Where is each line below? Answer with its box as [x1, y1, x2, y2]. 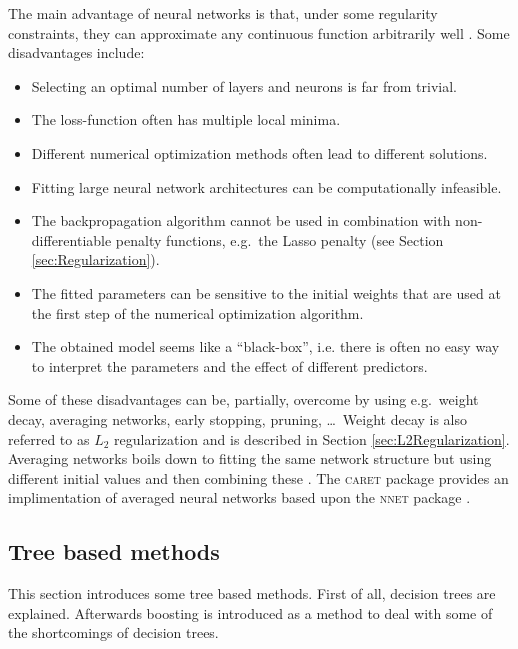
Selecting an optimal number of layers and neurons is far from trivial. [31, 75, 457, 96]
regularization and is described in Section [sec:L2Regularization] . [114, 428, 510, 449]
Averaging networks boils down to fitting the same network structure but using [8, 448, 492, 469]
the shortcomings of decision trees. [8, 622, 219, 643]
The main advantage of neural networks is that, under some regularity [8, 3, 438, 23]
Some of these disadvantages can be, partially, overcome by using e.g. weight [8, 389, 479, 410]
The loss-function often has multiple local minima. [31, 109, 341, 130]
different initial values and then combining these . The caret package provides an [8, 467, 509, 488]
